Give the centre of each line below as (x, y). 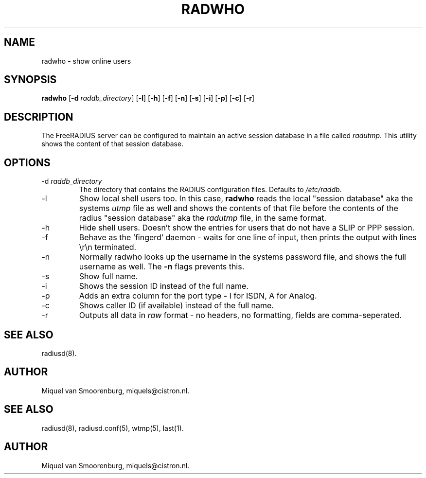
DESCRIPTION (39, 117)
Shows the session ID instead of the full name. (164, 286)
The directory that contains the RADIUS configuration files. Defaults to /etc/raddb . (210, 190)
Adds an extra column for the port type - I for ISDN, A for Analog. (198, 296)
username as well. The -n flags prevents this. (162, 267)
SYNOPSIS (30, 80)
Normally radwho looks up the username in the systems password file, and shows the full (242, 257)
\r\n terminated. (108, 247)
